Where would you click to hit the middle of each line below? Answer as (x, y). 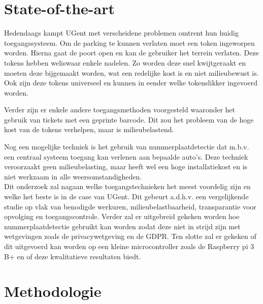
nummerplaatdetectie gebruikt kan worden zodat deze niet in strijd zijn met (122, 226)
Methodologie (53, 291)
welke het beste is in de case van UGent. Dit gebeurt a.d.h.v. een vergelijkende (126, 196)
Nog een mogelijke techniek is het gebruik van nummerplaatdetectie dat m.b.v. (127, 147)
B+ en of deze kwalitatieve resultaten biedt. (73, 256)
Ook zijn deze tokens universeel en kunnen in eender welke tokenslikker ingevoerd (131, 83)
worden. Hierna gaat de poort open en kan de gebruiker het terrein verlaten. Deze (131, 53)
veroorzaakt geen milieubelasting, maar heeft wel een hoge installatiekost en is (126, 166)
